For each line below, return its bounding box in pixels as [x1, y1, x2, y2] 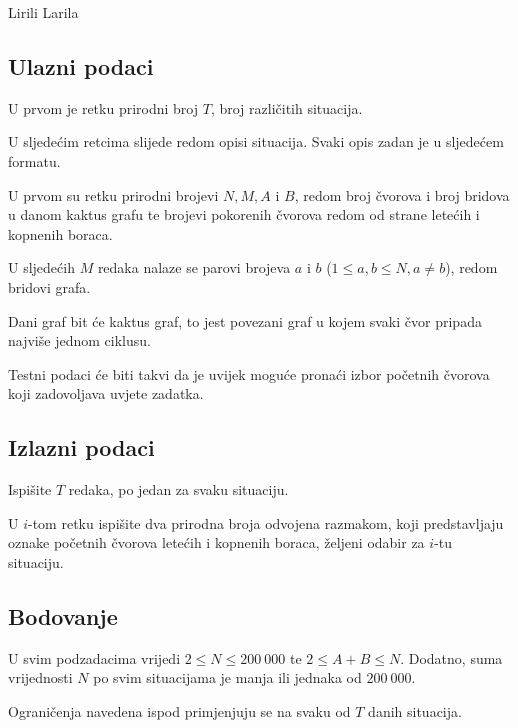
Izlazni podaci [8, 432, 155, 463]
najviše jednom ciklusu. [8, 330, 151, 351]
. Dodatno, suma [400, 647, 503, 668]
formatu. [8, 150, 61, 171]
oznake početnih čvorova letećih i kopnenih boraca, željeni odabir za [8, 532, 425, 553]
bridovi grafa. [8, 276, 91, 297]
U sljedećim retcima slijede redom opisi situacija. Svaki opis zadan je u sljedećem [8, 131, 504, 152]
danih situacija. [368, 700, 462, 721]
